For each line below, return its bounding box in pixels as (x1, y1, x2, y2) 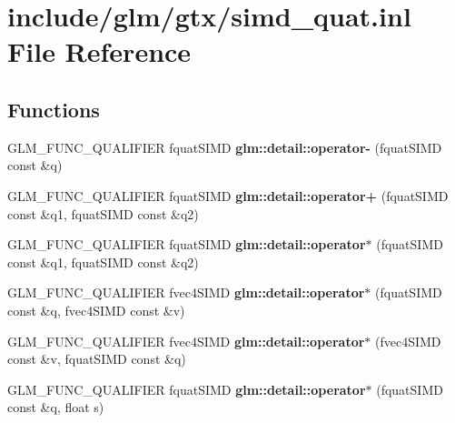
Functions (7, 95, 100, 123)
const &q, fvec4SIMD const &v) (7, 300, 185, 319)
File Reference (7, 33, 192, 70)
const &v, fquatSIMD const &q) (7, 349, 186, 368)
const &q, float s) (7, 398, 104, 417)
